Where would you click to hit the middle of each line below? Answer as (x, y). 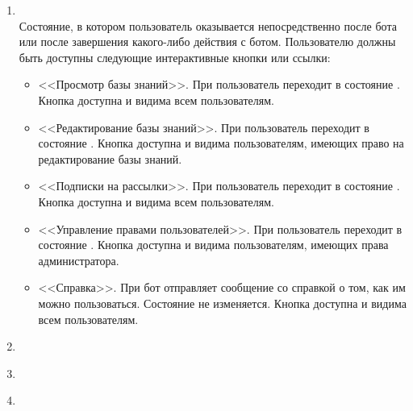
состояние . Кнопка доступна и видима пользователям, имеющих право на (221, 143)
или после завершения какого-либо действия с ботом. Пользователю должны (207, 42)
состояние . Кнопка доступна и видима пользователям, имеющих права (213, 245)
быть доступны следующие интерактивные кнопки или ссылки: (175, 57)
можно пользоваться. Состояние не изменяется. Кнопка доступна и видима (222, 303)
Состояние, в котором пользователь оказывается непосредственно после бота (208, 25)
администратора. (79, 260)
